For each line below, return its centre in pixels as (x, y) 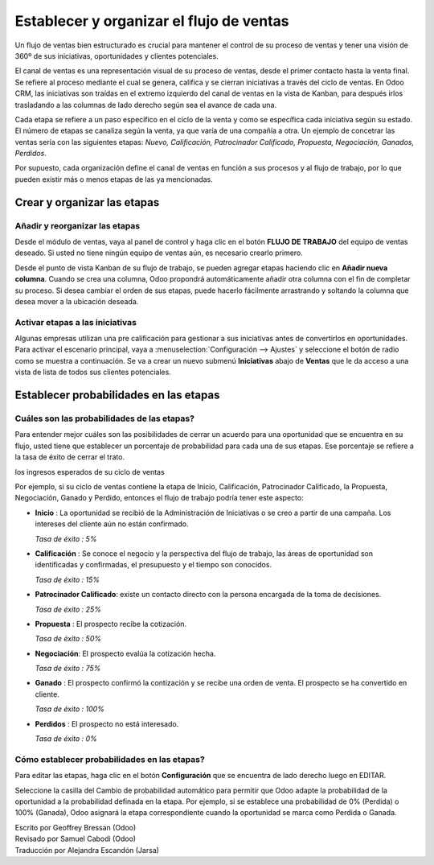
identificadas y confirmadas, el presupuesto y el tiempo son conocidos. (154, 565)
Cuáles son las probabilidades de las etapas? (104, 418)
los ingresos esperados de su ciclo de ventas (90, 472)
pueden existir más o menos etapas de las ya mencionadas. (114, 179)
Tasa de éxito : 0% (66, 739)
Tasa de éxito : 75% (68, 669)
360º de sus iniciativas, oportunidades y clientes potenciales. (117, 56)
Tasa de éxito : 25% (68, 609)
